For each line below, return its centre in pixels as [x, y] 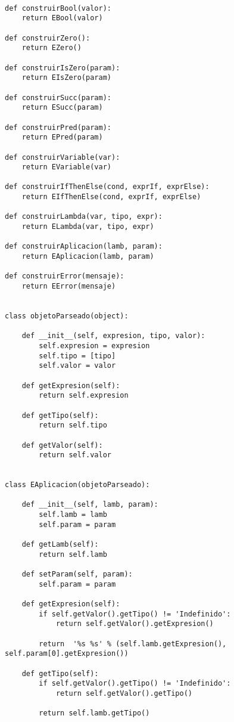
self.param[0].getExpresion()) [67, 654]
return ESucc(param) [62, 108]
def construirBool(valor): [58, 8]
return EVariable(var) [66, 167]
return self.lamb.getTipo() [94, 713]
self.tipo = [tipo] [77, 356]
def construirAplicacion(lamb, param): [84, 247]
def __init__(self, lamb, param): [90, 505]
